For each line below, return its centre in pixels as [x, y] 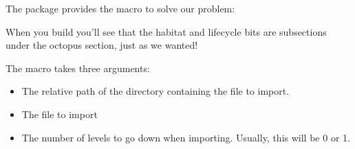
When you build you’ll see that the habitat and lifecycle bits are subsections [166, 31]
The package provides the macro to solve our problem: [120, 8]
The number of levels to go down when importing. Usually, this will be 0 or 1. [186, 137]
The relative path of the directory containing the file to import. [155, 91]
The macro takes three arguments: [78, 68]
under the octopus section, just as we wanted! [102, 45]
